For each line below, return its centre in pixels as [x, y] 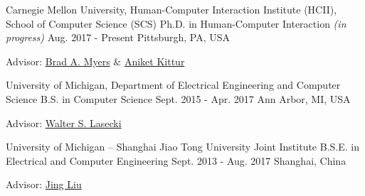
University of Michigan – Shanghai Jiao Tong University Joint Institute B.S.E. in [183, 147]
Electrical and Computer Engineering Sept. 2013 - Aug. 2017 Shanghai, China [176, 160]
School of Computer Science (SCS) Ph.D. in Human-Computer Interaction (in [176, 23]
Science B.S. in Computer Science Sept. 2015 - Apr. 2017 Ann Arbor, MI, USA [178, 98]
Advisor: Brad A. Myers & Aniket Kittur [95, 61]
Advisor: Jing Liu [44, 184]
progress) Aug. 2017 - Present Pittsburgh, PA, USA [118, 37]
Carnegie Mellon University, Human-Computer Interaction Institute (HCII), [171, 9]
